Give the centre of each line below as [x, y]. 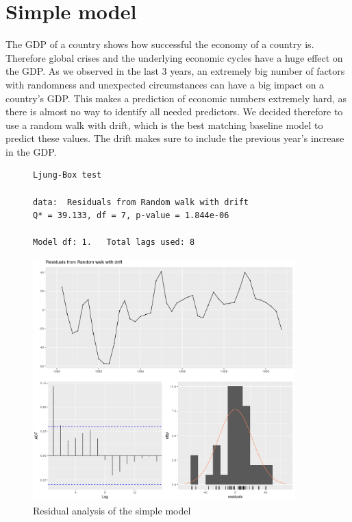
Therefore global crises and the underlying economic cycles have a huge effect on [174, 57]
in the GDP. [31, 151]
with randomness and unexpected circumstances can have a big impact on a [165, 84]
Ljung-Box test [67, 175]
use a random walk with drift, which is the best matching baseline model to [164, 124]
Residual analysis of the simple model [112, 510]
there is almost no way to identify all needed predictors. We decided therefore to [174, 111]
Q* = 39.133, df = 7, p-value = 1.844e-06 [131, 216]
